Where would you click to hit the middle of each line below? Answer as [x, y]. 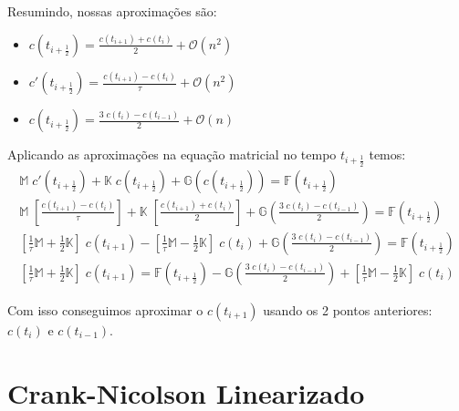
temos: [387, 154]
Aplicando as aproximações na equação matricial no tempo [172, 154]
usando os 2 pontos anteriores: [348, 309]
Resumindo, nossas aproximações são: [112, 11]
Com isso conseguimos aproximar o [105, 309]
